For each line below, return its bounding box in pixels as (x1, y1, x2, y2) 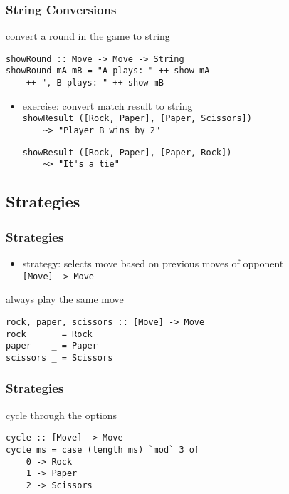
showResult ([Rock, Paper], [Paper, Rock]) (22, 147, 232, 158)
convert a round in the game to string (6, 29, 170, 43)
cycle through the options (6, 407, 117, 422)
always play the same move (6, 292, 124, 307)
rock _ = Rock (6, 329, 93, 339)
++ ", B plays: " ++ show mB (26, 78, 164, 88)
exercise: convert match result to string (22, 98, 193, 113)
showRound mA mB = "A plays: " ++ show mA (6, 66, 210, 76)
